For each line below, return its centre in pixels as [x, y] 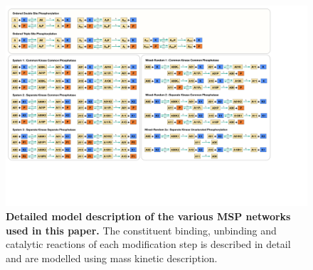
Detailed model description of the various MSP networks [148, 216]
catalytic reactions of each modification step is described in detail [148, 244]
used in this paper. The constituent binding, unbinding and [141, 230]
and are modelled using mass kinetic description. [112, 258]
